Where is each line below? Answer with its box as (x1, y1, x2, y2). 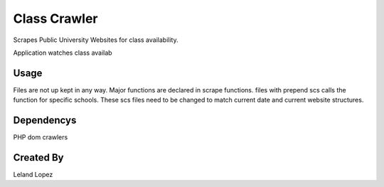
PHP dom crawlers (13, 133, 68, 141)
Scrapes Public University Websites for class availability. (13, 36, 178, 44)
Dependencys (13, 114, 77, 127)
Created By (13, 151, 64, 164)
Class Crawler (13, 11, 99, 26)
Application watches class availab (13, 48, 113, 57)
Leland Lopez (13, 171, 53, 179)
